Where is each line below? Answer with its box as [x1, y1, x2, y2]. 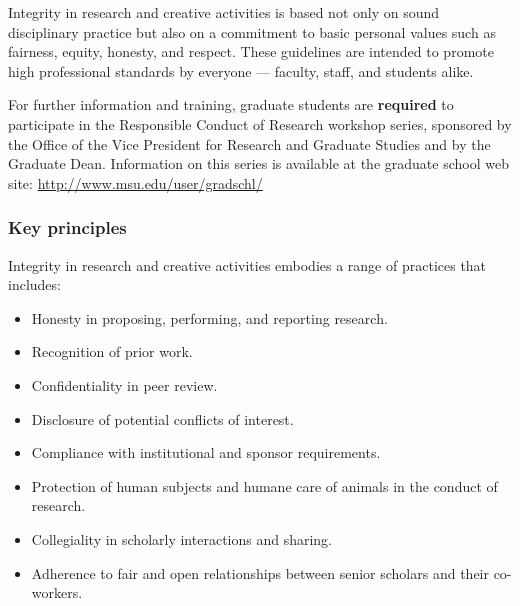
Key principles [8, 215, 127, 240]
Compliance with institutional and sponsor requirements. [31, 442, 381, 463]
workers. [31, 582, 83, 603]
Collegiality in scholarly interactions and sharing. [31, 528, 333, 549]
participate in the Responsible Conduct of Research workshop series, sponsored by [8, 113, 512, 134]
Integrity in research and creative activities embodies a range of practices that [8, 254, 487, 275]
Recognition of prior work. [31, 341, 193, 362]
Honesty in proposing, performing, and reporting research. [31, 307, 388, 328]
